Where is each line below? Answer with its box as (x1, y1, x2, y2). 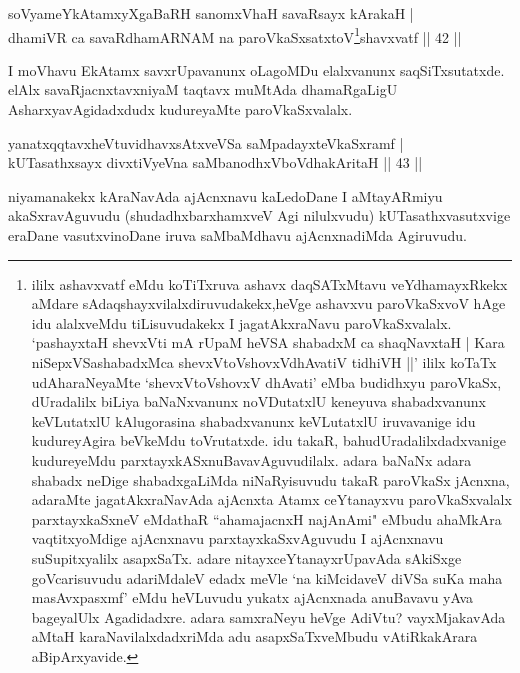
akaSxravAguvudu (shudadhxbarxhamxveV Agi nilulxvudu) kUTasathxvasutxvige (8, 205, 511, 226)
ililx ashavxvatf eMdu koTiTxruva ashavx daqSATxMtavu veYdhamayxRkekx (31, 273, 508, 294)
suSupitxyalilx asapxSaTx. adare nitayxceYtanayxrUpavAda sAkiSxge (31, 547, 462, 568)
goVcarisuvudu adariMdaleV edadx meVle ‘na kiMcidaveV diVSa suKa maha (31, 567, 503, 588)
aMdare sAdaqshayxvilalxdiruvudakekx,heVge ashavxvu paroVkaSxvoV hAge (31, 293, 506, 314)
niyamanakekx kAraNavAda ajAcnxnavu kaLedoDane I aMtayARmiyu (8, 185, 443, 206)
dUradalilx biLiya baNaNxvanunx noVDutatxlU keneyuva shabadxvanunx (31, 391, 486, 412)
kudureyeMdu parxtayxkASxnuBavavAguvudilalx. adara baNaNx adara (31, 449, 472, 470)
